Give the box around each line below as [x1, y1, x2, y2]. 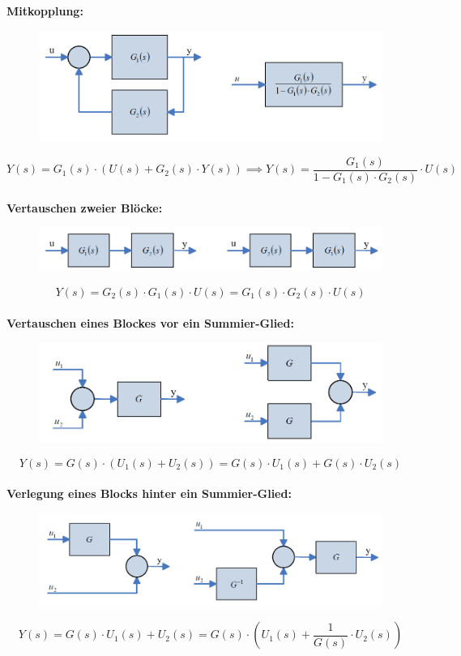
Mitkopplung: [6, 2, 83, 19]
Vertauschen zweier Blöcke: [6, 199, 163, 216]
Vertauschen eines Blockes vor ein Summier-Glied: [6, 314, 294, 331]
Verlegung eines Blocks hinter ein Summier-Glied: [6, 485, 292, 502]
